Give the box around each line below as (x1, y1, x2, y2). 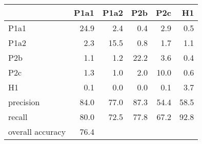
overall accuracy (8, 126, 66, 137)
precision (8, 96, 40, 108)
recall (8, 111, 28, 123)
